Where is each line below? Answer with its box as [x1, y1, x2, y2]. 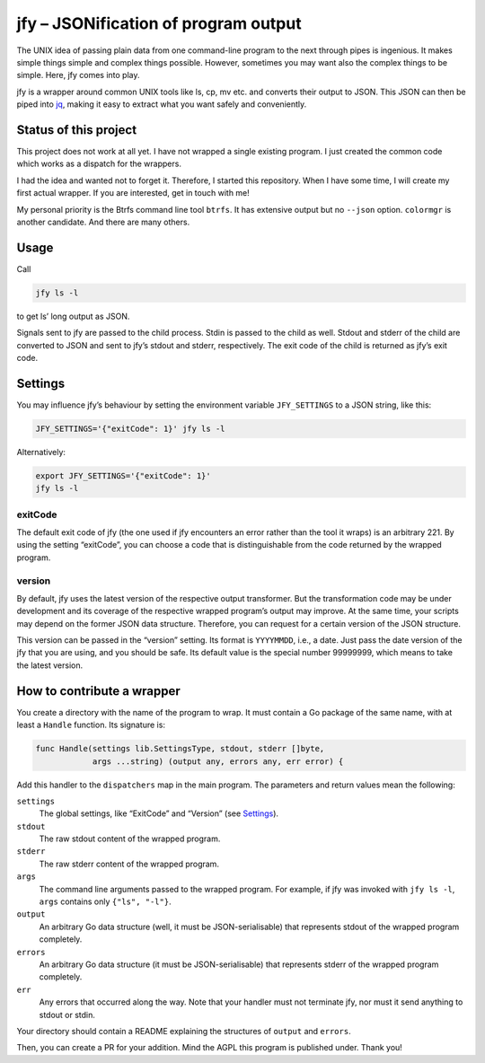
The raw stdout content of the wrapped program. [39, 833, 221, 844]
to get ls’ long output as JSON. [16, 311, 130, 321]
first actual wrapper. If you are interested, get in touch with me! [16, 188, 251, 198]
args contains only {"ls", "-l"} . [39, 896, 172, 907]
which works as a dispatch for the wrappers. [16, 158, 181, 170]
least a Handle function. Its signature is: [16, 719, 166, 731]
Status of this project [16, 122, 137, 137]
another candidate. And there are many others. [16, 216, 190, 227]
